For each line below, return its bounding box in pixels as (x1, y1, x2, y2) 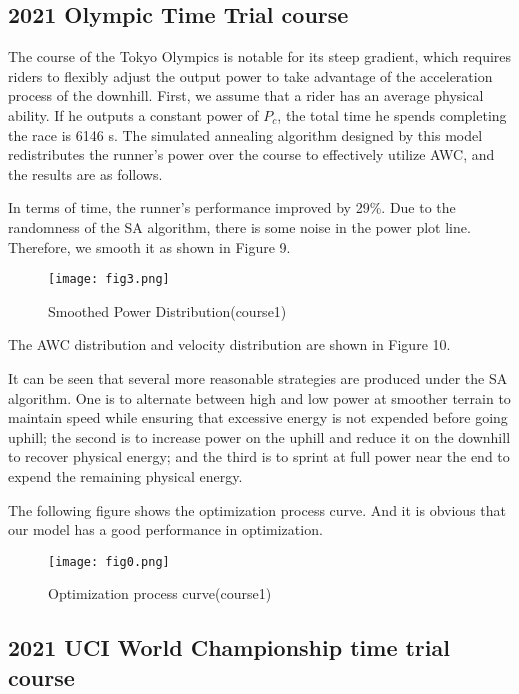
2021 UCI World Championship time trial (8, 632, 450, 663)
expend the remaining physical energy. (8, 465, 243, 486)
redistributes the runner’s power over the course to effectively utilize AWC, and (8, 144, 495, 165)
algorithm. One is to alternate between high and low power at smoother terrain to (8, 387, 511, 408)
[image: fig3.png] (48, 272, 170, 287)
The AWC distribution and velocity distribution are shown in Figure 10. (8, 334, 451, 355)
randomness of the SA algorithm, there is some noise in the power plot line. (8, 216, 471, 237)
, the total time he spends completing (277, 104, 507, 125)
